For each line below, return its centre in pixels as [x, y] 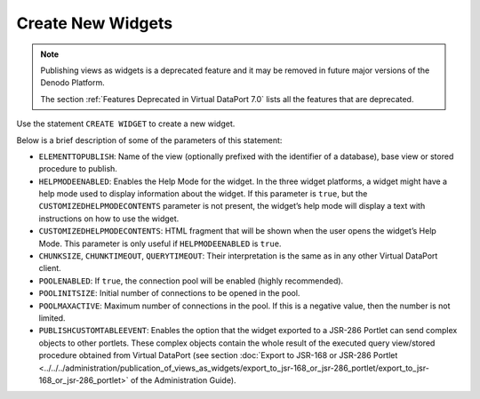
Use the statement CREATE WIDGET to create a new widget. [126, 124]
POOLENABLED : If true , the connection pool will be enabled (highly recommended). [191, 281]
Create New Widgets [95, 23]
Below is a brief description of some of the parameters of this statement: [149, 140]
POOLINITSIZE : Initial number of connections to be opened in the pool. [169, 293]
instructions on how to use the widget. [109, 219]
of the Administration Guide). [183, 380]
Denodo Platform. [73, 83]
